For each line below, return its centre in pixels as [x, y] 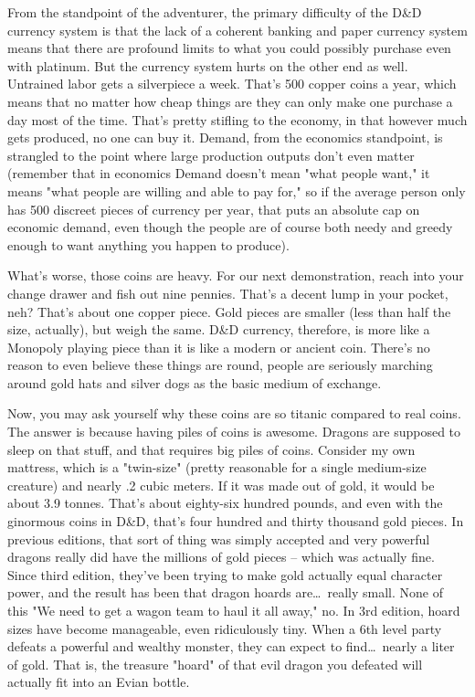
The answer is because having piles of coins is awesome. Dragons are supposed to [234, 432]
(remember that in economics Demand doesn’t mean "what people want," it [219, 173]
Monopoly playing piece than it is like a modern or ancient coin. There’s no [219, 347]
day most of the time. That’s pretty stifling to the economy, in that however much [237, 119]
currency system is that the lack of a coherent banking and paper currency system [237, 30]
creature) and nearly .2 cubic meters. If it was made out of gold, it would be [221, 485]
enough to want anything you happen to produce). [148, 244]
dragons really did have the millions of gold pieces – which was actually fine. [221, 557]
